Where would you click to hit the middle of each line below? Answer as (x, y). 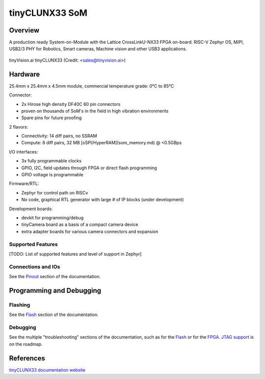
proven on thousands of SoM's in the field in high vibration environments (95, 111)
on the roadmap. (26, 344)
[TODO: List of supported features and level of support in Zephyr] (75, 254)
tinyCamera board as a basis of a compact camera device (80, 224)
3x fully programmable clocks (52, 161)
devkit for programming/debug (53, 218)
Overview (24, 30)
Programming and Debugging (55, 290)
